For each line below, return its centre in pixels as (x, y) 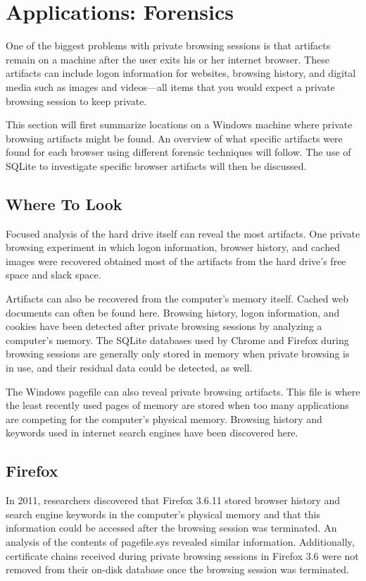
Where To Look (64, 203)
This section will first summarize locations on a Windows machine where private (179, 124)
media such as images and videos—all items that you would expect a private (170, 86)
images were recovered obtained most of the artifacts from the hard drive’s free (176, 261)
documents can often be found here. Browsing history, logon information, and (173, 312)
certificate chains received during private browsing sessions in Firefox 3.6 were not (182, 555)
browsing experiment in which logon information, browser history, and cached (173, 247)
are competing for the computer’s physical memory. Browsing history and (164, 418)
